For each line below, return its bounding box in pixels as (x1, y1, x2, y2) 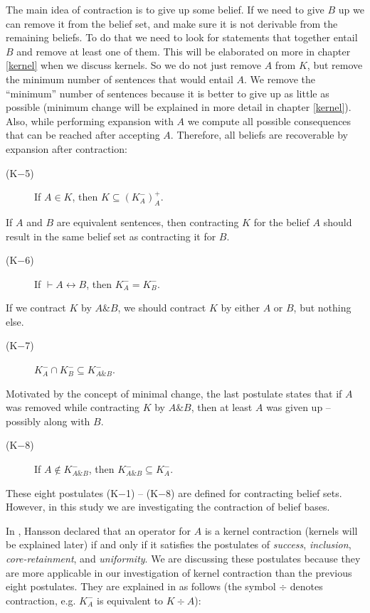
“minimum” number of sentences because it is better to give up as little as (6, 85, 329, 100)
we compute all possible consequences (187, 113, 351, 128)
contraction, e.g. (6, 592, 76, 607)
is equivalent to (97, 592, 164, 607)
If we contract (6, 300, 66, 315)
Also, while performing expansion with (6, 113, 174, 128)
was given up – (266, 400, 331, 415)
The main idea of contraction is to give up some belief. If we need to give (6, 2, 324, 16)
